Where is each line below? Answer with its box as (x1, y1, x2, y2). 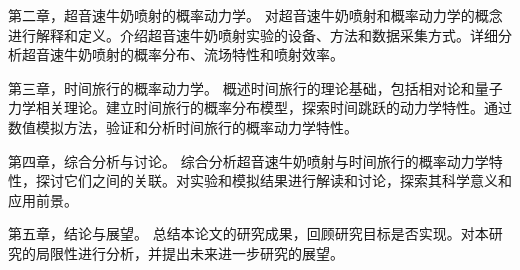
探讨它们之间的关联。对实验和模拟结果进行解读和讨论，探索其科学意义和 (35, 170, 512, 191)
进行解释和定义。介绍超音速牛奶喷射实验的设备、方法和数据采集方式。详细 (8, 24, 498, 45)
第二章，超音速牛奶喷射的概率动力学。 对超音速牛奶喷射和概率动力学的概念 (8, 5, 503, 25)
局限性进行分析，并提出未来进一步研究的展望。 (35, 242, 344, 263)
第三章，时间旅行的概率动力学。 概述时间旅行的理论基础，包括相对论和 (8, 77, 475, 98)
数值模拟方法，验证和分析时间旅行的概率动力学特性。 (8, 116, 358, 137)
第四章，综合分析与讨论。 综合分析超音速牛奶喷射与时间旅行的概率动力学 (8, 150, 489, 171)
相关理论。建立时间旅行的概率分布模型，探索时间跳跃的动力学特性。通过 (35, 97, 512, 118)
